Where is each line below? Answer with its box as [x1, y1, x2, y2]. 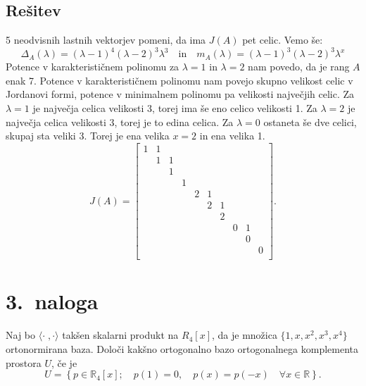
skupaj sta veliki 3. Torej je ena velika [6, 128, 170, 143]
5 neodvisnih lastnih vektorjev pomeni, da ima [6, 32, 206, 47]
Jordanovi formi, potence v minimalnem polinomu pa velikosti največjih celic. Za [6, 87, 355, 101]
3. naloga [6, 287, 99, 316]
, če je [51, 355, 77, 370]
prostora [6, 355, 42, 370]
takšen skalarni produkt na [62, 328, 179, 342]
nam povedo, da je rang [248, 59, 350, 74]
